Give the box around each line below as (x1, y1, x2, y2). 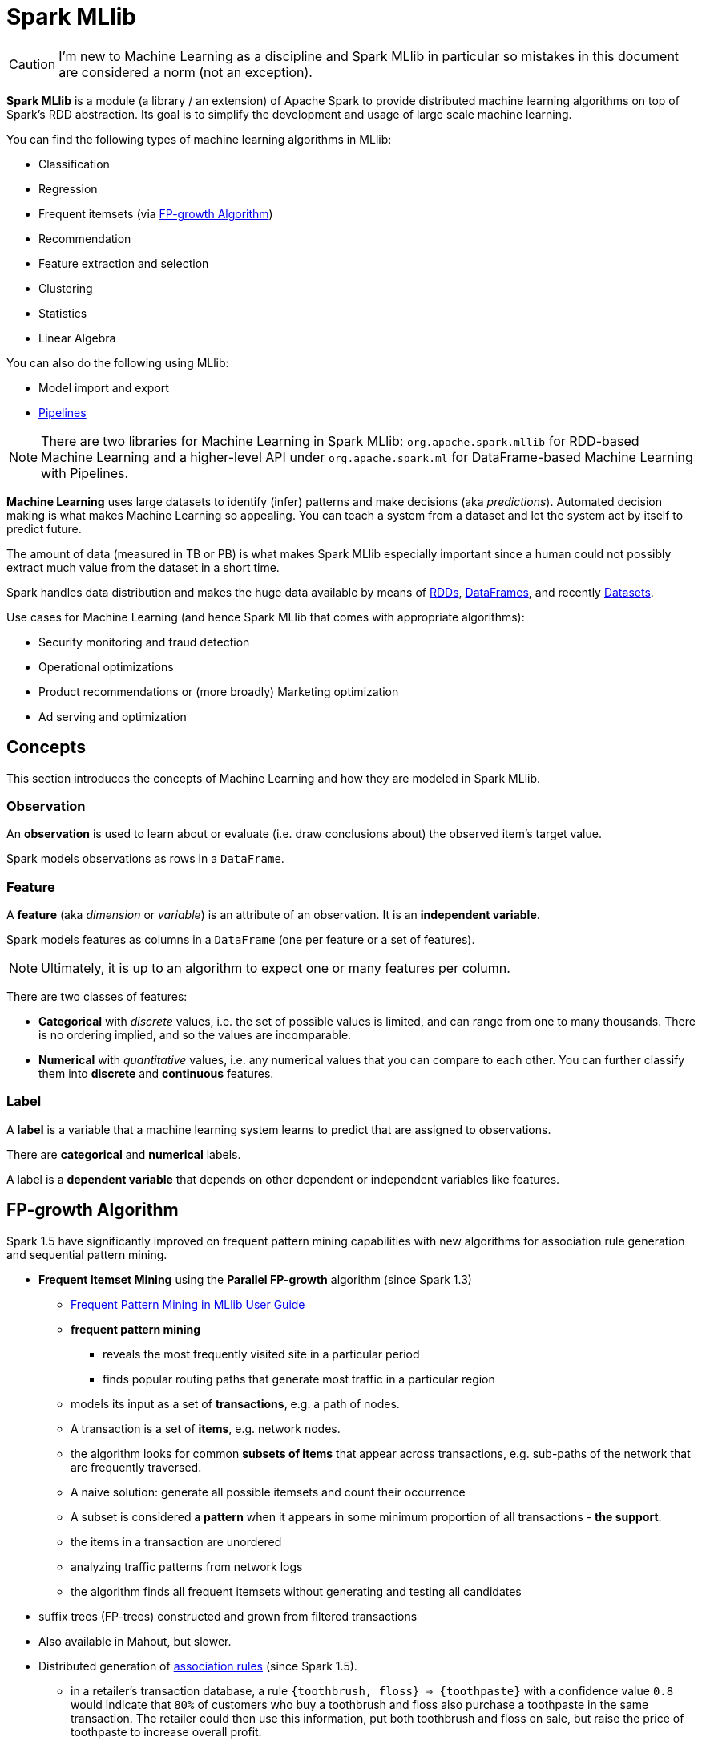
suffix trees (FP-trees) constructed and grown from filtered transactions (38, 1609, 418, 1623)
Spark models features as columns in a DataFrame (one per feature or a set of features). (6, 933, 475, 947)
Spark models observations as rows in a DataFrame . (6, 852, 284, 866)
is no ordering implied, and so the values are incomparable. (38, 1028, 352, 1043)
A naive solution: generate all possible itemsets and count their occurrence (71, 1484, 466, 1499)
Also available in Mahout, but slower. (38, 1634, 232, 1648)
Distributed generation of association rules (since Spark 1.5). (38, 1658, 357, 1673)
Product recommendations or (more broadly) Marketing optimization (38, 684, 399, 698)
